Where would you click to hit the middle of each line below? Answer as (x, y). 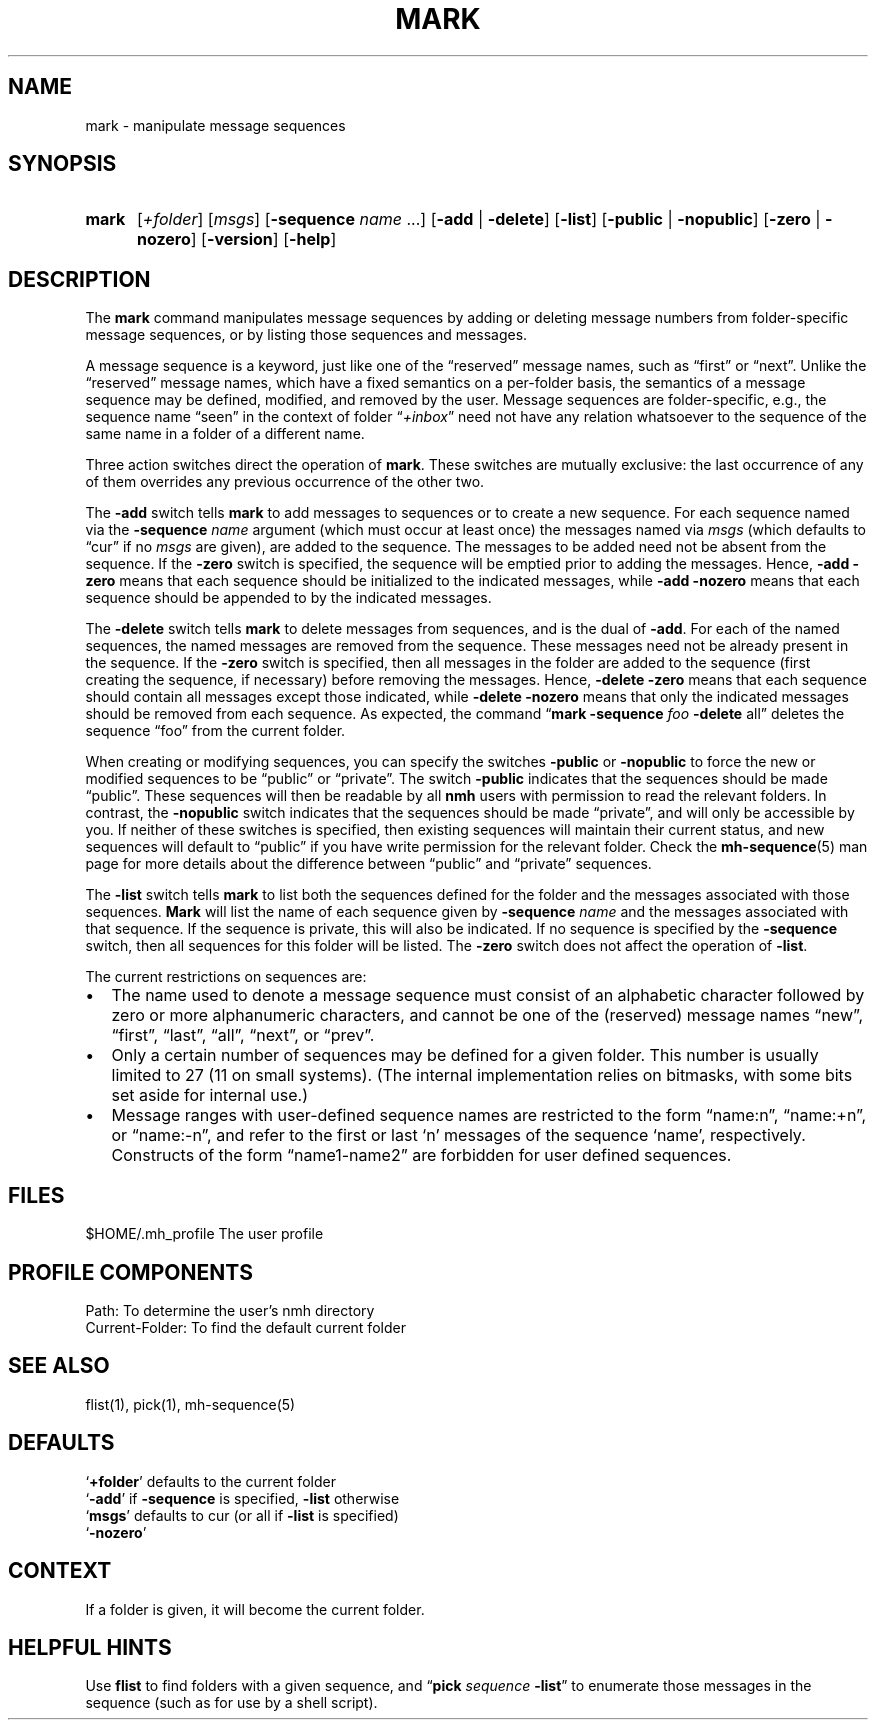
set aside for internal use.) (210, 1095)
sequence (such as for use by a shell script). (231, 1703)
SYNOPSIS (62, 164)
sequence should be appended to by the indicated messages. (288, 598)
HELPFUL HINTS (90, 1647)
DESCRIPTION (79, 279)
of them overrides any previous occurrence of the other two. (285, 482)
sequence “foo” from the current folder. (215, 731)
